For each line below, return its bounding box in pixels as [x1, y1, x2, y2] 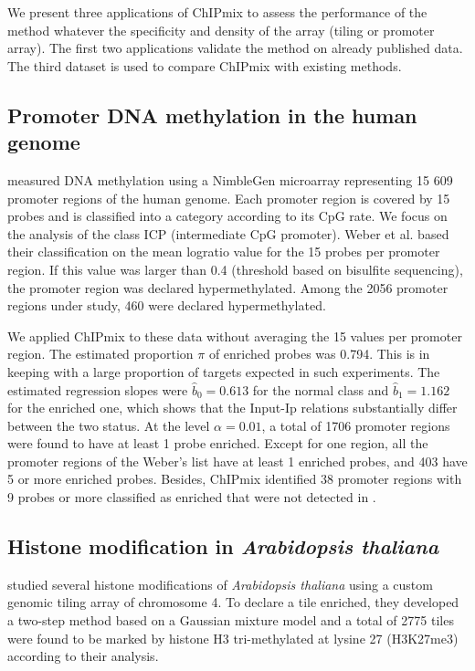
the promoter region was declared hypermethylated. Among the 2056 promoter [7, 278, 449, 297]
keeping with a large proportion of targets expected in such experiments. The [7, 362, 440, 381]
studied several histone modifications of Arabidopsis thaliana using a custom [7, 574, 433, 593]
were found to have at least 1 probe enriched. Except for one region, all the [7, 434, 428, 453]
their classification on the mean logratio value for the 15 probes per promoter [7, 242, 440, 261]
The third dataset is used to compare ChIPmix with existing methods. [7, 56, 402, 75]
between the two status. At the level [7, 415, 210, 435]
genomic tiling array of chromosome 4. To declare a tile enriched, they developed [7, 592, 459, 612]
